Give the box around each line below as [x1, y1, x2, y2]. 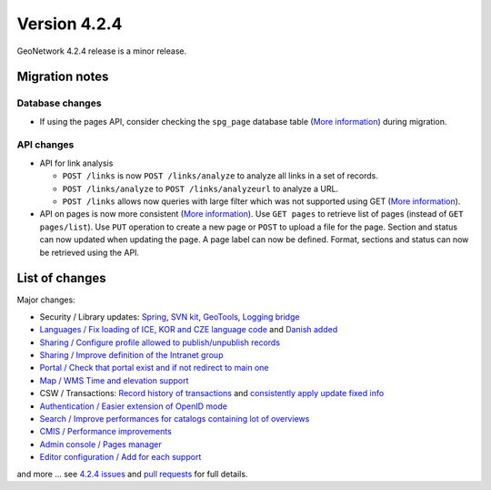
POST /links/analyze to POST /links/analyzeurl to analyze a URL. [62, 183, 339, 194]
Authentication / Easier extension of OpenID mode [39, 401, 227, 412]
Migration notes [16, 69, 109, 85]
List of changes [16, 271, 106, 286]
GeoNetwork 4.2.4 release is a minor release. [16, 46, 186, 56]
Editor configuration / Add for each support [39, 452, 202, 463]
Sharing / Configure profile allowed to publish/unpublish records [39, 337, 281, 348]
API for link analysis [39, 158, 114, 168]
